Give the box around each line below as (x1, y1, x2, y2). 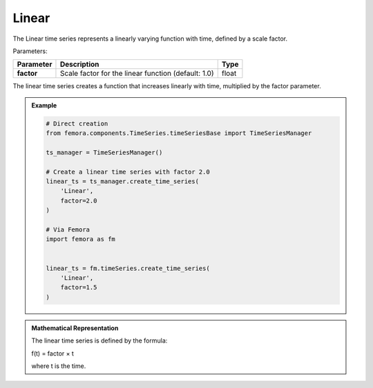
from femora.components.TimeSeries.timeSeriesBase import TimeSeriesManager (46, 130, 312, 137)
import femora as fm (46, 235, 115, 243)
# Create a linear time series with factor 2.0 (46, 167, 210, 176)
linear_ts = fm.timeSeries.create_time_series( (46, 264, 210, 272)
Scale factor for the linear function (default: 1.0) (59, 69, 214, 79)
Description (59, 59, 99, 69)
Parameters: (12, 47, 48, 55)
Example (31, 101, 57, 110)
